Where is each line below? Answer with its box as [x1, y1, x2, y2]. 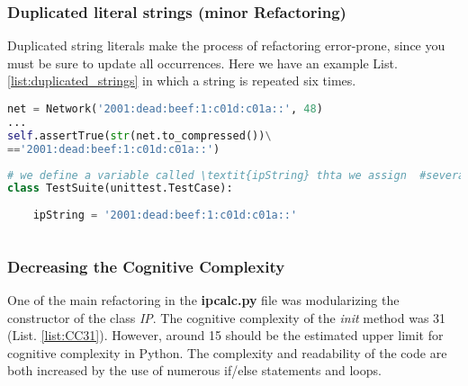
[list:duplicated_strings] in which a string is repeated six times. [7, 71, 356, 90]
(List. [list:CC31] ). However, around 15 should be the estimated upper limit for [7, 326, 444, 345]
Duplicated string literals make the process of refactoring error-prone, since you [7, 36, 445, 55]
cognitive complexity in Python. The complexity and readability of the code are [7, 343, 447, 362]
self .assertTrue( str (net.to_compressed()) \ [7, 129, 272, 142]
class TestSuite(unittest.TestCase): [7, 182, 233, 195]
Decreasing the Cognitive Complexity [7, 255, 285, 277]
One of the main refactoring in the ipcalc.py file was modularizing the [7, 291, 400, 310]
